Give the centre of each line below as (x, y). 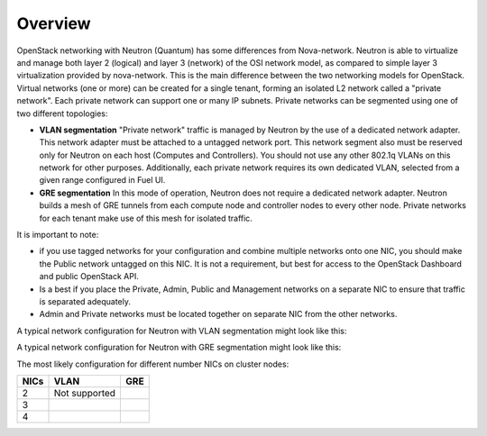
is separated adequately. (85, 301)
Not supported (85, 393)
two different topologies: (62, 114)
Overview (54, 23)
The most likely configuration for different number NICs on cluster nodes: (153, 364)
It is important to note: (58, 235)
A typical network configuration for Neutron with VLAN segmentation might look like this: (182, 331)
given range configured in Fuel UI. (102, 180)
